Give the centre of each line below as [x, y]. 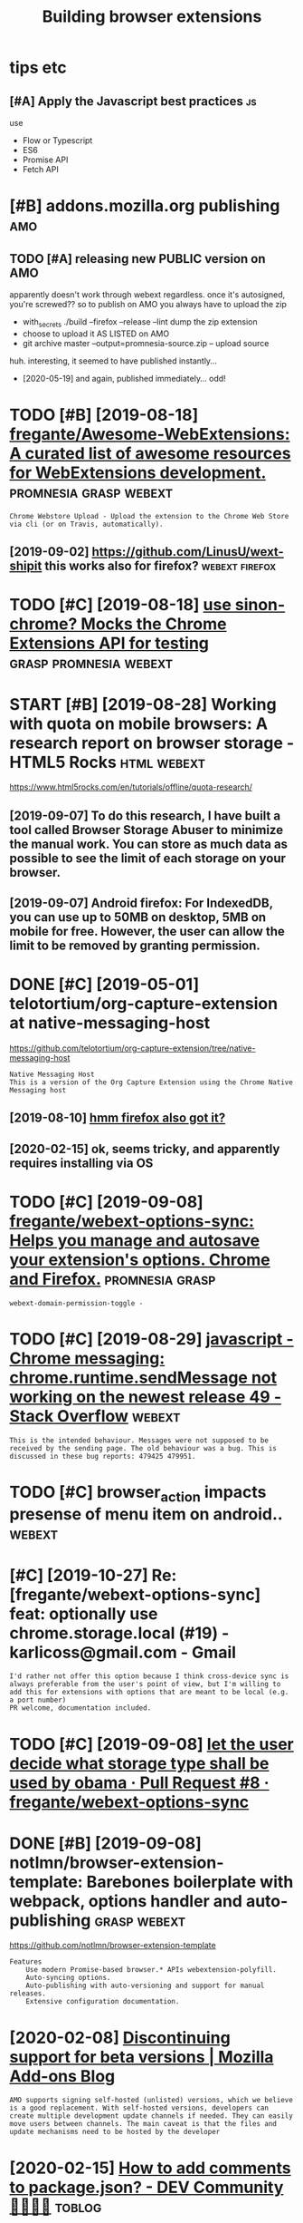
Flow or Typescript [57, 141]
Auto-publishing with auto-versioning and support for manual [145, 1986]
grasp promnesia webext [91, 663]
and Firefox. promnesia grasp [113, 1279]
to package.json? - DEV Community [147, 2187]
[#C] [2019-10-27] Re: [93, 1575]
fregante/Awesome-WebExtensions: [150, 434]
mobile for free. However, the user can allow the [147, 932]
